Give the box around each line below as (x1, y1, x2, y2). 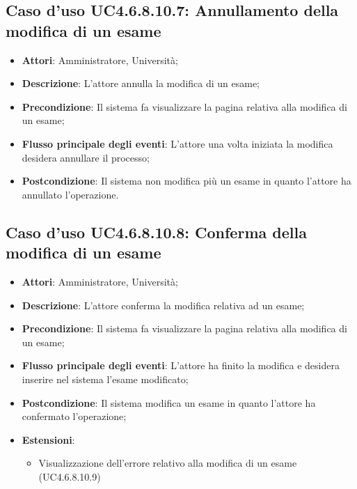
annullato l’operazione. (22, 187, 119, 201)
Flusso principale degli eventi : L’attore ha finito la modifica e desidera (22, 358, 340, 373)
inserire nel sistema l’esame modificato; (22, 371, 189, 386)
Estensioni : (22, 432, 75, 447)
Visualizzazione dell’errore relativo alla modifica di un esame (38, 456, 297, 470)
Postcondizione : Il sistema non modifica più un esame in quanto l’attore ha (22, 173, 351, 188)
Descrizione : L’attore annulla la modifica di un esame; (22, 76, 260, 91)
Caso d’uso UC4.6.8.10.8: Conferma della (6, 221, 307, 242)
